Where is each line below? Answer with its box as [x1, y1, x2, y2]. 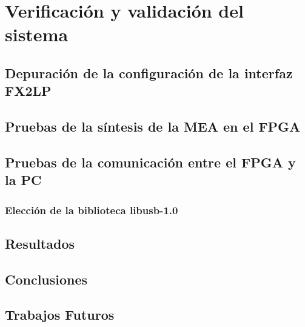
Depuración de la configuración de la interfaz [5, 63, 293, 82]
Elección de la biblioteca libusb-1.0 [5, 202, 178, 217]
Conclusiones [5, 269, 88, 288]
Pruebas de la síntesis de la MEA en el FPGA [5, 117, 301, 136]
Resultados [5, 234, 75, 252]
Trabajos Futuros [5, 305, 115, 324]
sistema [5, 22, 69, 47]
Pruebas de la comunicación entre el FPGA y [5, 152, 296, 171]
